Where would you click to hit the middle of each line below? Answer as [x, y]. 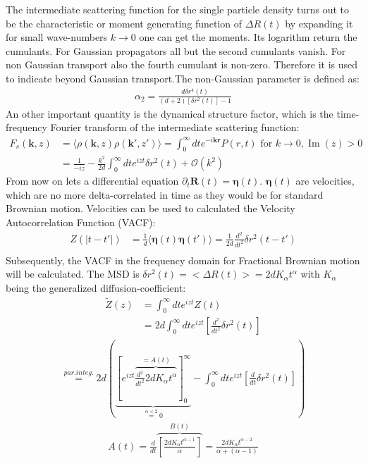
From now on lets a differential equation [92, 181]
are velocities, [325, 181]
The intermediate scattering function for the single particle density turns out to [178, 9]
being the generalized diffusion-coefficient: [96, 287]
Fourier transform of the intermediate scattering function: [175, 127]
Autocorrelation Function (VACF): [81, 222]
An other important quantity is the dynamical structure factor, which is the [170, 113]
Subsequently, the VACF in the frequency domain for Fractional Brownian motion [183, 260]
